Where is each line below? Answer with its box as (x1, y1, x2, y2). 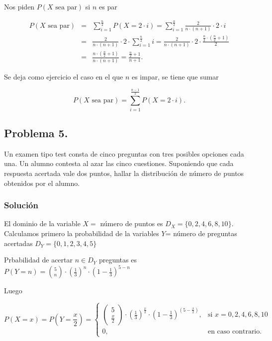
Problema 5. (4, 125, 68, 140)
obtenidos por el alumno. (4, 177, 80, 188)
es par (98, 1, 117, 11)
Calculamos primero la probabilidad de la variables (4, 228, 159, 238)
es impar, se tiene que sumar (131, 71, 219, 82)
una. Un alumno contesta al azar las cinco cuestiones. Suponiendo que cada (4, 158, 234, 169)
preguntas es (98, 255, 137, 265)
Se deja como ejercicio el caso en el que (4, 71, 123, 82)
